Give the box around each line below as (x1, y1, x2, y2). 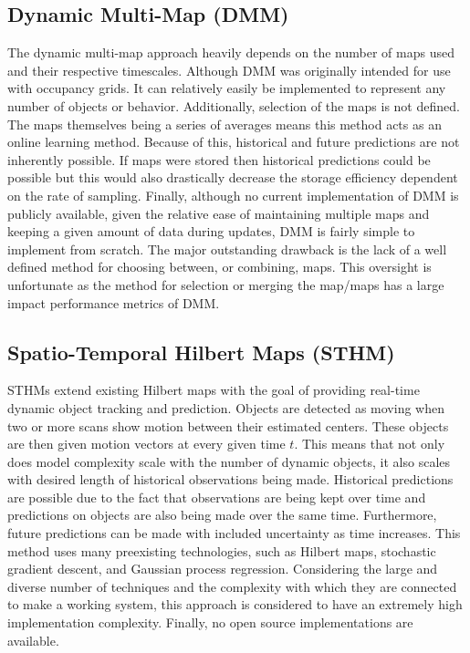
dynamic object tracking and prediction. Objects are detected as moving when (7, 398, 444, 417)
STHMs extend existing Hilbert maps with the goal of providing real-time (7, 380, 420, 399)
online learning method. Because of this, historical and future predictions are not (7, 132, 460, 151)
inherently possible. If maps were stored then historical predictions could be (7, 150, 431, 169)
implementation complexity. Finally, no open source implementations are (7, 613, 413, 632)
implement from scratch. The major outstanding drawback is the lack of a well (7, 239, 447, 258)
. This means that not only (294, 434, 445, 453)
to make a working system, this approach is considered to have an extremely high (7, 595, 463, 614)
